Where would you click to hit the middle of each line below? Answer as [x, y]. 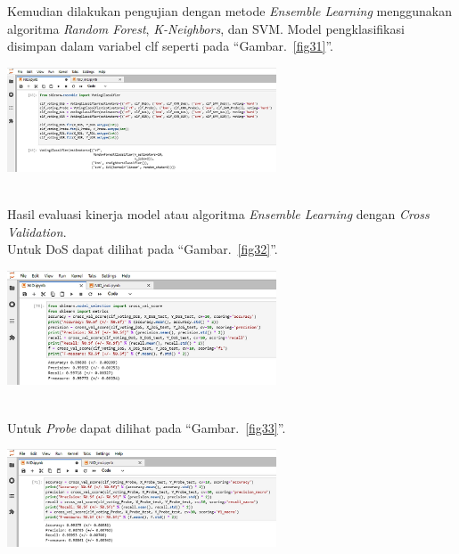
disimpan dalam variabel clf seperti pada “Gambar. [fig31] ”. [170, 46]
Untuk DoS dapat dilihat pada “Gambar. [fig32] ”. [143, 249]
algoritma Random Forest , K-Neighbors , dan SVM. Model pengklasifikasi [206, 28]
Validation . [37, 231]
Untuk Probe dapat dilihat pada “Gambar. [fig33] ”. [147, 427]
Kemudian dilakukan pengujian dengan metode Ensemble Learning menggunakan [229, 11]
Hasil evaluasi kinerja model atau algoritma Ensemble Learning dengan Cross [218, 214]
